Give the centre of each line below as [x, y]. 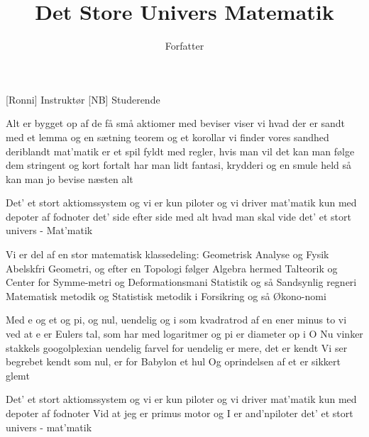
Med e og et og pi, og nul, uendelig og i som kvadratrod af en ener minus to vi [176, 320]
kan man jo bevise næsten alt [70, 178]
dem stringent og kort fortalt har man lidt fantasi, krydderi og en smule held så [179, 165]
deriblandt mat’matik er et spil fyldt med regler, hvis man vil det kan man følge [180, 151]
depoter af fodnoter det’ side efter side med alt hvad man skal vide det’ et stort [178, 216]
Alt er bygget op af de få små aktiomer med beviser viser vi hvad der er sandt [176, 123]
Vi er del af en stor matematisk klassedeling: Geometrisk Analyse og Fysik [167, 254]
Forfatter [184, 46]
